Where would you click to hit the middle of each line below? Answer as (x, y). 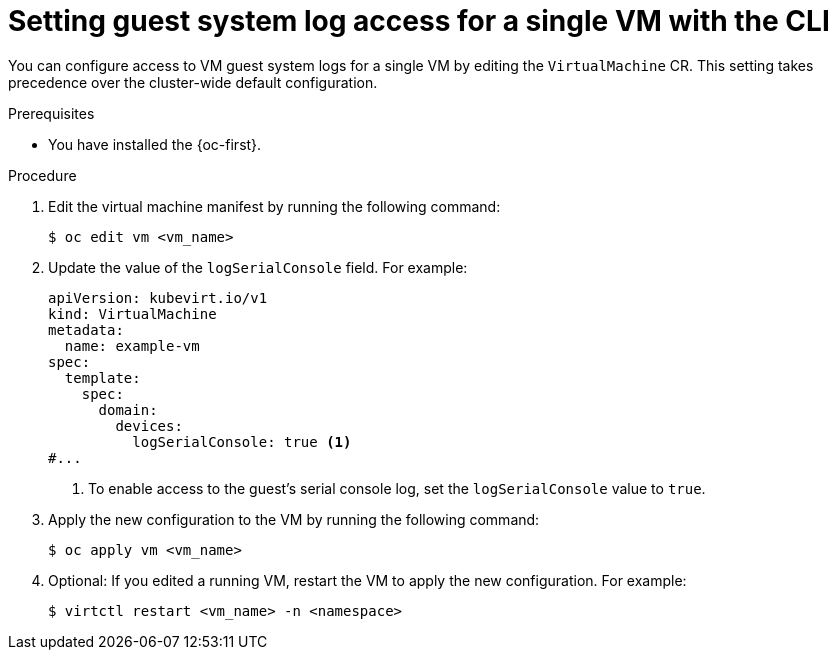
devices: (149, 425)
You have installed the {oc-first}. (155, 144)
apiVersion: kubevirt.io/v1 (158, 297)
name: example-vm (132, 345)
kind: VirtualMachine (132, 313)
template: (102, 377)
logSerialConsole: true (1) (242, 441)
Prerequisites (51, 113)
